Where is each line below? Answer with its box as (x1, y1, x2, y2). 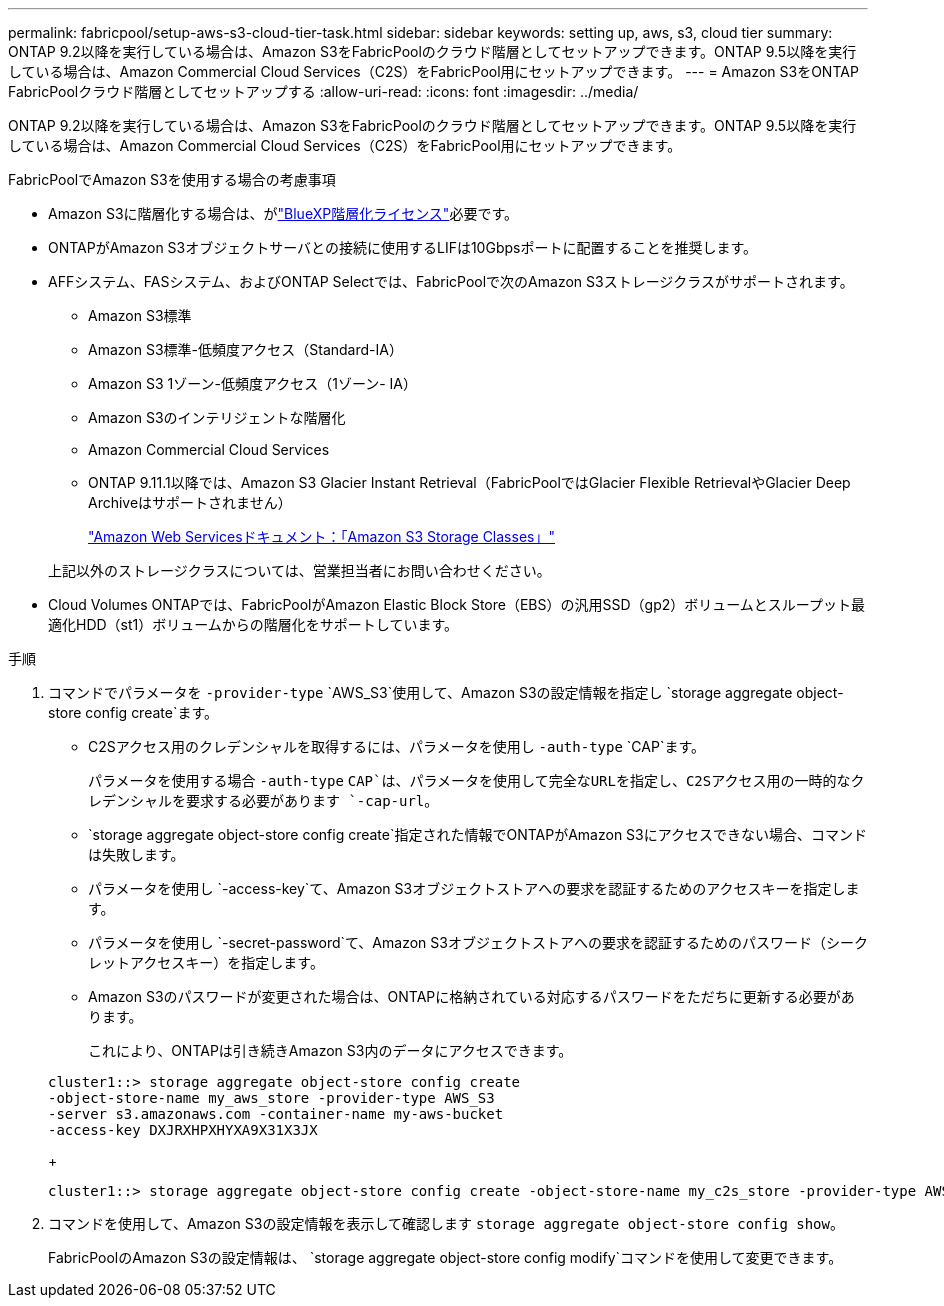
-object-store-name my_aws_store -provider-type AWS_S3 (48, 1090, 495, 1106)
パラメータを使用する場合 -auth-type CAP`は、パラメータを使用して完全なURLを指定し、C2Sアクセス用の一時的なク (88, 772, 865, 789)
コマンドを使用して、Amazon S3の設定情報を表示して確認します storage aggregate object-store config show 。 (48, 1215, 844, 1232)
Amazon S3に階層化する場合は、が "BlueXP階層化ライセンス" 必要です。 (48, 205, 519, 222)
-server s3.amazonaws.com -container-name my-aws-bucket (48, 1106, 504, 1122)
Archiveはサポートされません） (88, 494, 292, 511)
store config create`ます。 (48, 704, 219, 721)
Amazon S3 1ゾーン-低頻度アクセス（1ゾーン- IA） (88, 375, 418, 392)
